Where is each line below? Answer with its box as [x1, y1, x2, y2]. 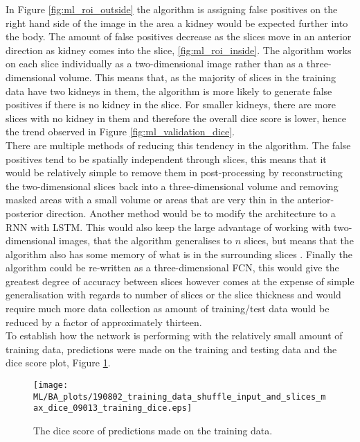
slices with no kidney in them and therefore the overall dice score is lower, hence [6, 110, 346, 125]
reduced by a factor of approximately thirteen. [6, 314, 202, 329]
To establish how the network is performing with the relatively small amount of [6, 328, 343, 343]
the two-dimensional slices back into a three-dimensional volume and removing [6, 178, 339, 193]
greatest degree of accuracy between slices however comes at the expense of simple [6, 273, 354, 288]
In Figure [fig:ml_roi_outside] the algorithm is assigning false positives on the [6, 2, 338, 16]
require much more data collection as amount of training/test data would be [6, 301, 330, 316]
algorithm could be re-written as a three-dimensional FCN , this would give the [6, 260, 339, 275]
